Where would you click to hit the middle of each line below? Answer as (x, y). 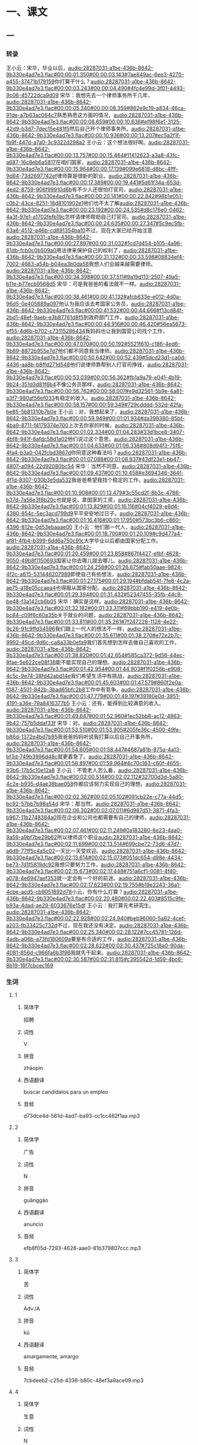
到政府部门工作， (104, 317)
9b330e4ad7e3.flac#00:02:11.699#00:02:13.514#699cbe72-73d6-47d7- (94, 844)
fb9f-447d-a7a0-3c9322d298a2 (46, 142)
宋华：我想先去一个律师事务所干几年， (106, 95)
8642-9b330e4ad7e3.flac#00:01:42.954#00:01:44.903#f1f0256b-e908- (95, 669)
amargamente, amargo (51, 1357)
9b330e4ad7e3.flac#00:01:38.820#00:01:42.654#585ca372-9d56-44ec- (95, 655)
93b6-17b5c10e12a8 (31, 770)
